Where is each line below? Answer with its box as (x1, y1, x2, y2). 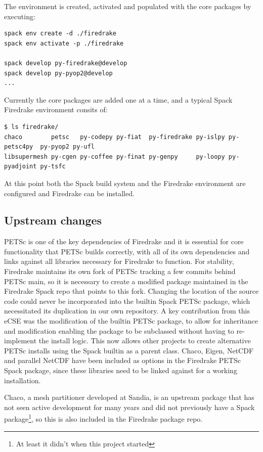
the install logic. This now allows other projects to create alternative (38, 335, 251, 346)
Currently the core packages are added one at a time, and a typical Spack (4, 94, 233, 105)
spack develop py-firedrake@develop (4, 59, 127, 67)
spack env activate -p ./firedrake (4, 39, 124, 47)
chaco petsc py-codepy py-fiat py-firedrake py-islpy (4, 133, 225, 141)
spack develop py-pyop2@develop (4, 69, 113, 77)
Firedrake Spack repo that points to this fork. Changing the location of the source (4, 286, 259, 296)
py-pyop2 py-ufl (40, 143, 95, 151)
